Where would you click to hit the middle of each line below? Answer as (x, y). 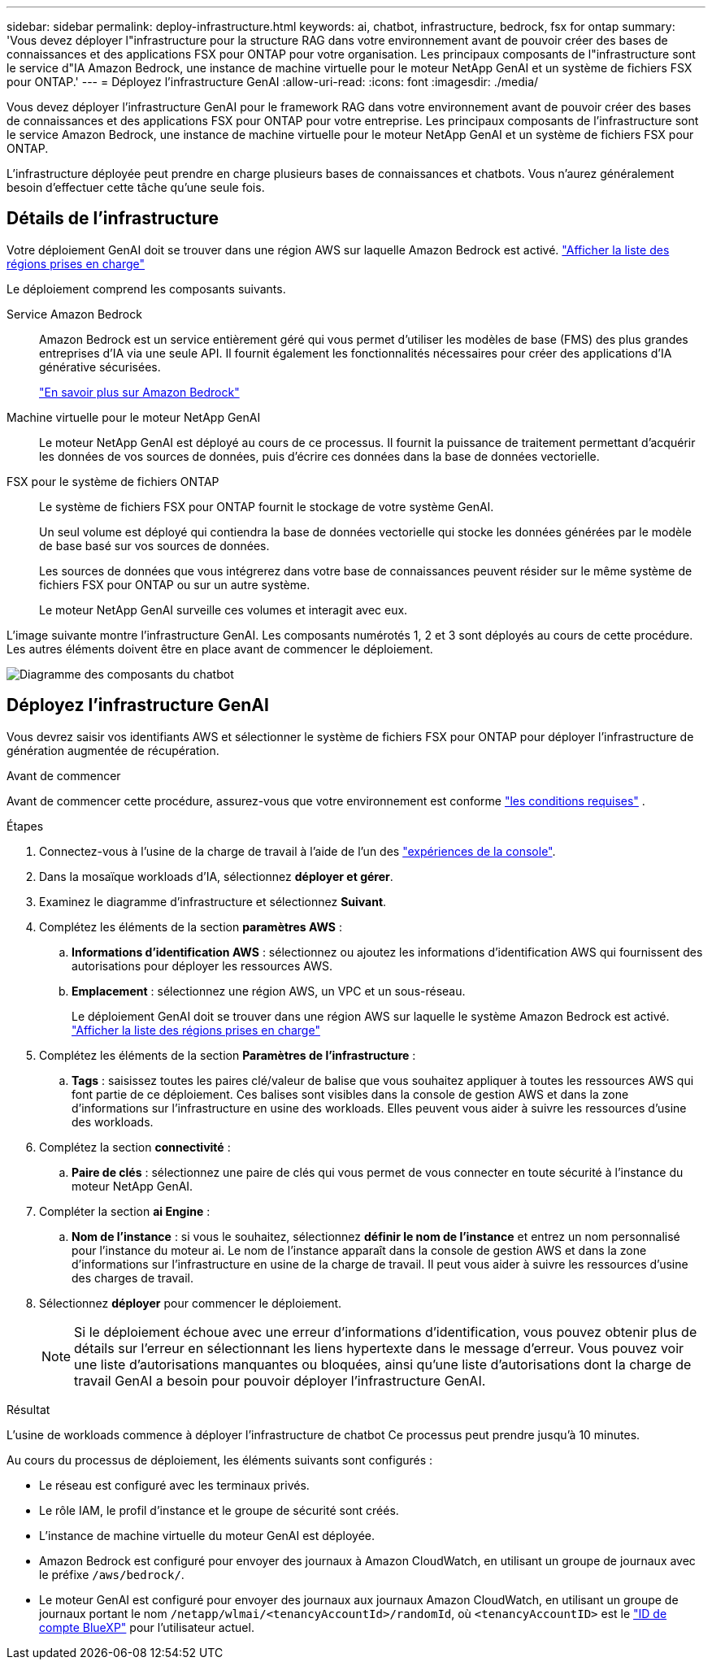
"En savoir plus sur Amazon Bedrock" (139, 392)
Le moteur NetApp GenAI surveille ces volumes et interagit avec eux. (224, 610)
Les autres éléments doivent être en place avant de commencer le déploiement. (220, 649)
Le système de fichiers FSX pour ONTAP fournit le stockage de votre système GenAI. (267, 506)
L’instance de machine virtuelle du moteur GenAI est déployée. (207, 1535)
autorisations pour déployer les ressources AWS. (202, 965)
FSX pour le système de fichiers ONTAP (113, 481)
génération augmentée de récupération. (113, 750)
